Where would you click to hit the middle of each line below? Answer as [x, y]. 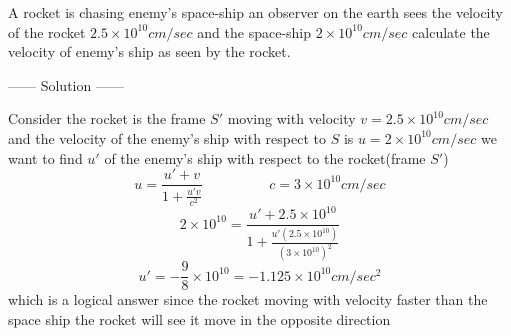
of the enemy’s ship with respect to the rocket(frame [265, 157]
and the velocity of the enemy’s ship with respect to [167, 137]
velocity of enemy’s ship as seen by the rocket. [149, 51]
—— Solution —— [66, 84]
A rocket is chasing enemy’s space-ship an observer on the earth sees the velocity [255, 12]
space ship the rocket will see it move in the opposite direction [199, 318]
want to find [45, 157]
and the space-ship [254, 31]
